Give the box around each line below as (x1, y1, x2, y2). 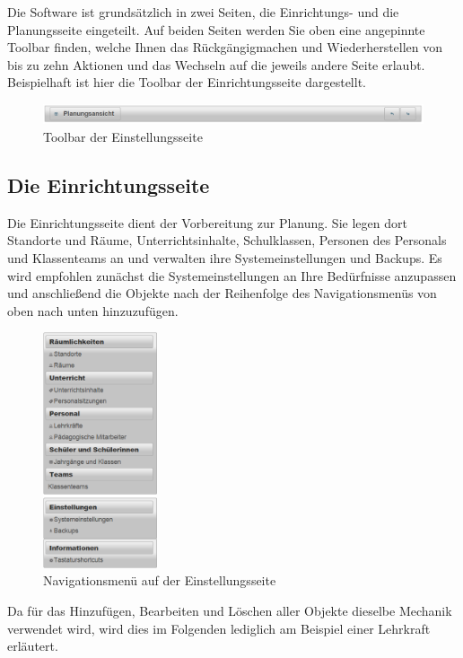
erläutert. (7, 636, 58, 655)
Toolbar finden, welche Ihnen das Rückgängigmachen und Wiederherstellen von (7, 38, 443, 57)
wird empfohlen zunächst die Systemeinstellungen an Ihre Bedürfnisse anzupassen (7, 266, 457, 285)
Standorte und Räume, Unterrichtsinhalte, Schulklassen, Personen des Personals (7, 231, 447, 250)
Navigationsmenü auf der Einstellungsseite (43, 571, 276, 590)
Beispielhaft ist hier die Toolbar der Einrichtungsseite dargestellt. (7, 73, 366, 92)
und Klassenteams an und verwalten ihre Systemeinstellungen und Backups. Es (7, 248, 442, 267)
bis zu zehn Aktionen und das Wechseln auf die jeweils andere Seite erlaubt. (7, 55, 425, 74)
